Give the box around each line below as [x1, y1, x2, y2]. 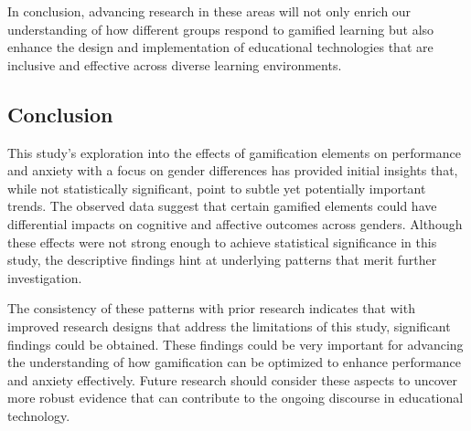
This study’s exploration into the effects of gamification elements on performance [7, 142, 461, 162]
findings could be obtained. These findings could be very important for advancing [7, 334, 464, 353]
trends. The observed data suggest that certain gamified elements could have [7, 196, 437, 215]
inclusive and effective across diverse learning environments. [7, 55, 342, 74]
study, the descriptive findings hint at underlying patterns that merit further [7, 250, 437, 269]
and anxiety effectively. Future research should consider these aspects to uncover [7, 370, 457, 389]
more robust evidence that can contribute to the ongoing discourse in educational [7, 388, 464, 407]
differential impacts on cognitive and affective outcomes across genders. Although [7, 214, 463, 233]
